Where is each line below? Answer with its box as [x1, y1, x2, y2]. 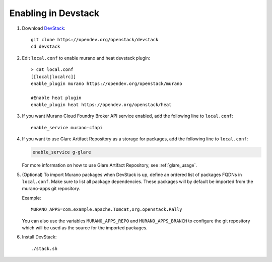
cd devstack [31, 44, 60, 50]
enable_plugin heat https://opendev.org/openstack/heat [31, 102, 172, 108]
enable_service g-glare [32, 149, 92, 155]
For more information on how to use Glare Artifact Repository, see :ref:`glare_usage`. [22, 162, 197, 168]
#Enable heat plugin [31, 95, 82, 101]
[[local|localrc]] [31, 73, 77, 79]
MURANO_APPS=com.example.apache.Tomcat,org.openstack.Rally [31, 207, 182, 212]
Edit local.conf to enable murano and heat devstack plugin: [22, 55, 151, 61]
